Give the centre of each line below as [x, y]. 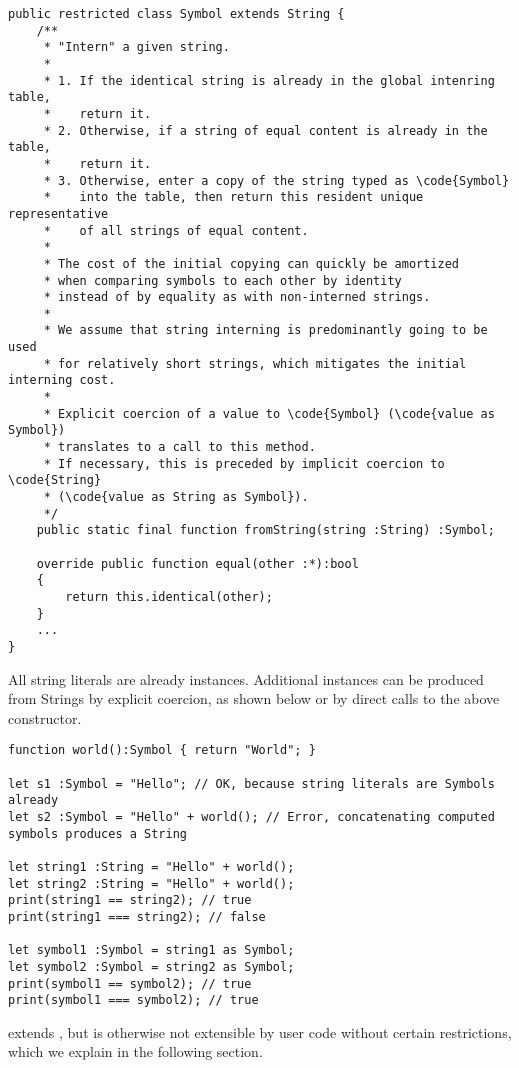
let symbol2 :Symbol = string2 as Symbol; [151, 966]
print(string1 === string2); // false [137, 916]
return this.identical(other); [169, 596]
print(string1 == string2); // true [130, 900]
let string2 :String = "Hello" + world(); [151, 883]
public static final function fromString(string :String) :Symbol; [265, 530]
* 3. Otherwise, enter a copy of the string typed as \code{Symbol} [276, 180]
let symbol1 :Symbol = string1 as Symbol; [151, 950]
